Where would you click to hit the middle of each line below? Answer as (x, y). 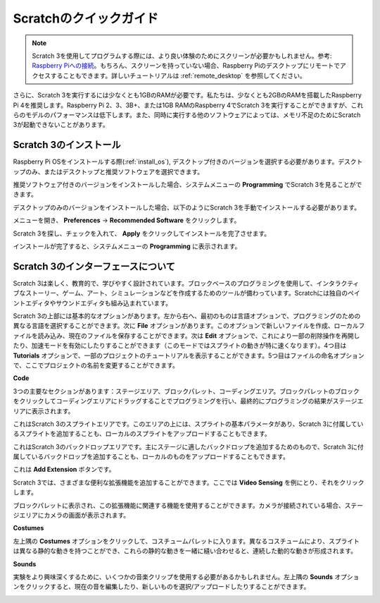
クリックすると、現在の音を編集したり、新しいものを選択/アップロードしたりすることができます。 (167, 587)
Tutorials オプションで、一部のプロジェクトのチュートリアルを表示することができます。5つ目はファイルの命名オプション (189, 355)
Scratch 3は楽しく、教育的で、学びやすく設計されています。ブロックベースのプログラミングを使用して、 (165, 283)
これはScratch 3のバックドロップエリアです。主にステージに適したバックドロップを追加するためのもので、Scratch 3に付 (188, 446)
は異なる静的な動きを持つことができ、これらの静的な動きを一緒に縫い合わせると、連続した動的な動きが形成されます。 (185, 551)
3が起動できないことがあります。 (61, 125)
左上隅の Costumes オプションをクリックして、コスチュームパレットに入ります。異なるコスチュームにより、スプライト (186, 541)
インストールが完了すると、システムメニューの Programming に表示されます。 (127, 246)
